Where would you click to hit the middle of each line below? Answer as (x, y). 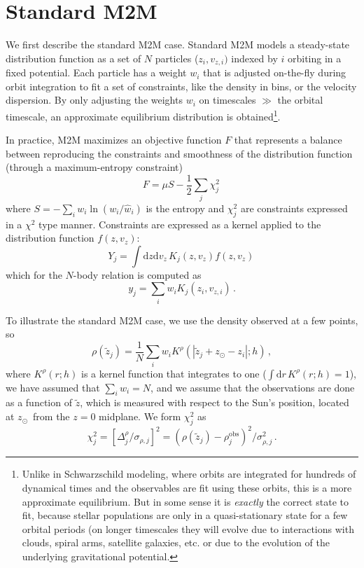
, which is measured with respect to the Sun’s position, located (215, 402)
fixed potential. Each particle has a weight (96, 72)
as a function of (39, 402)
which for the (34, 274)
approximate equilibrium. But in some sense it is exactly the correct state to (185, 501)
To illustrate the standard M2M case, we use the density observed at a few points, (182, 320)
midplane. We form (140, 416)
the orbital (300, 100)
